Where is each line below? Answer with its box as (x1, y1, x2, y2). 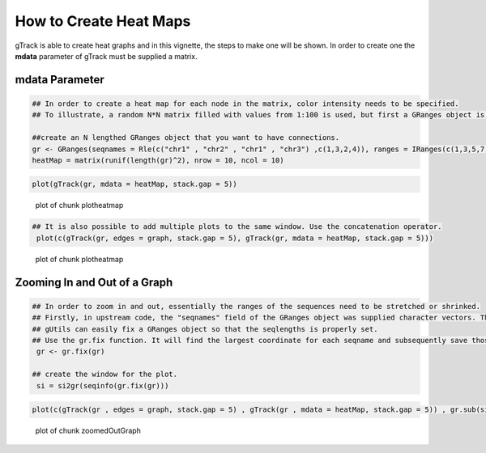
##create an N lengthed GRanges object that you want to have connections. (32, 133, 340, 142)
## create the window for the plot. (32, 370, 178, 379)
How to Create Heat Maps (15, 12, 191, 30)
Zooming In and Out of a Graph (15, 275, 173, 289)
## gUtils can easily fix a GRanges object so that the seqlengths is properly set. (32, 324, 378, 333)
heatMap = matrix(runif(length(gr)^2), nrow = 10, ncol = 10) (32, 155, 284, 165)
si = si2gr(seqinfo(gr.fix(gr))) (36, 381, 169, 390)
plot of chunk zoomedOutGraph (35, 425, 142, 436)
